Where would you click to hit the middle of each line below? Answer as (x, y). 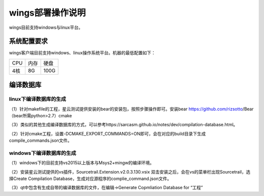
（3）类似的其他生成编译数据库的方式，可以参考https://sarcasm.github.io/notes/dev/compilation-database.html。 (123, 125)
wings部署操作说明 (47, 13)
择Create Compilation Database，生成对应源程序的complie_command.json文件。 (90, 179)
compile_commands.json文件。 (41, 141)
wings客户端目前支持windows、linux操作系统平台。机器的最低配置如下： (82, 53)
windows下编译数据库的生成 (43, 153)
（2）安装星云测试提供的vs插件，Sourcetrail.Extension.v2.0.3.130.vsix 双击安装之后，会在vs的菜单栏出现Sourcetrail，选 (130, 172)
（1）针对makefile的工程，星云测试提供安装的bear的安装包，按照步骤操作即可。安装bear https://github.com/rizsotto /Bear (131, 109)
